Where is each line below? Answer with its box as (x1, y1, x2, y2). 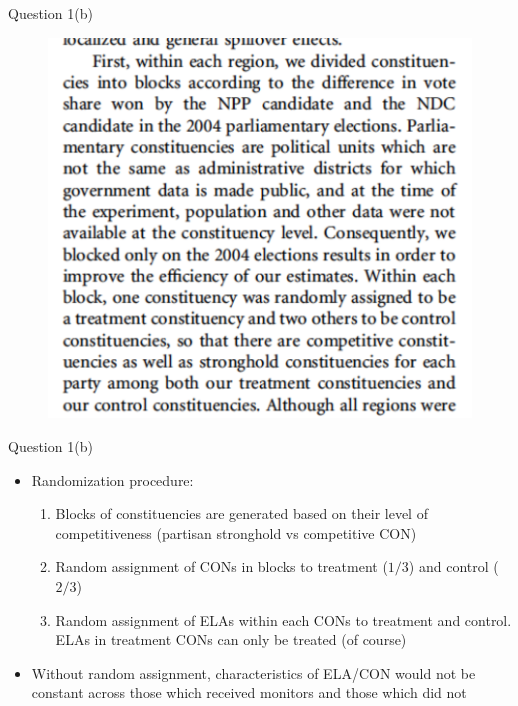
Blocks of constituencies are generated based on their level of (55, 503, 428, 524)
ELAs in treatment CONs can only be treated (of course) (55, 629, 407, 650)
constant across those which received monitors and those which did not (31, 682, 467, 703)
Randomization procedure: (31, 469, 194, 490)
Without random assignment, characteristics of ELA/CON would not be (31, 662, 476, 683)
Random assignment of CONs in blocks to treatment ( (55, 556, 388, 577)
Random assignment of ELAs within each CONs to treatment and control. (55, 609, 512, 630)
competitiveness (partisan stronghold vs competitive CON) (55, 522, 417, 543)
